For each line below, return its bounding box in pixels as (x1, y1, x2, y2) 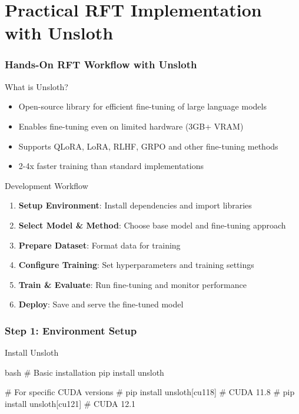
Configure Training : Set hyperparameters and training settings (18, 259, 254, 271)
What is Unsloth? (5, 80, 68, 92)
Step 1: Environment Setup (5, 323, 137, 337)
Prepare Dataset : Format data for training (18, 239, 181, 251)
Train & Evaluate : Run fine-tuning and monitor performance (18, 278, 247, 290)
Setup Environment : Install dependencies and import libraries (18, 199, 252, 211)
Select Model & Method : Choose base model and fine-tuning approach (18, 218, 286, 231)
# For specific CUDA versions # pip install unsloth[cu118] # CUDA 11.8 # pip (5, 386, 295, 398)
